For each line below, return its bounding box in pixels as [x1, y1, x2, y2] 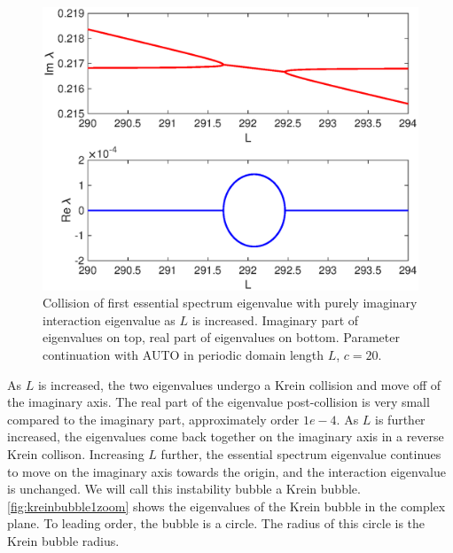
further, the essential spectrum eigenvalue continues [160, 445, 441, 463]
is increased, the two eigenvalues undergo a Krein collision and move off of [37, 375, 441, 393]
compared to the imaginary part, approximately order [7, 409, 300, 428]
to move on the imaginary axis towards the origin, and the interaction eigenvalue [7, 462, 446, 480]
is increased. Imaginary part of [191, 310, 359, 329]
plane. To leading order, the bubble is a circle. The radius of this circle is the [7, 514, 426, 533]
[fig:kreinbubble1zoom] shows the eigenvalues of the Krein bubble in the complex [7, 496, 446, 515]
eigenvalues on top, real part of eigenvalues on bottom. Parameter [43, 328, 400, 347]
